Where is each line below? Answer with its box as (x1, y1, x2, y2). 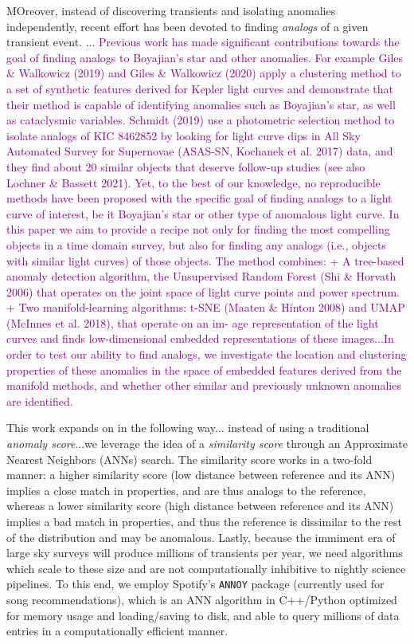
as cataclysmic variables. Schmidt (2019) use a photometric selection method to (6, 112, 395, 128)
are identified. (6, 392, 73, 409)
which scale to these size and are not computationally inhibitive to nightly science (6, 560, 406, 576)
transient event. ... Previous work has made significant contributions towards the (6, 33, 400, 50)
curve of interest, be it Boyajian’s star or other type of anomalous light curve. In (6, 205, 400, 222)
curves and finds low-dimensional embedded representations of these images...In (6, 330, 394, 347)
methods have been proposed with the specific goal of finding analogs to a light (6, 190, 393, 206)
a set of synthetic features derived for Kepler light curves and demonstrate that (6, 80, 393, 96)
